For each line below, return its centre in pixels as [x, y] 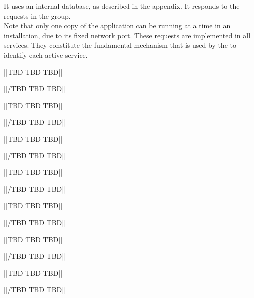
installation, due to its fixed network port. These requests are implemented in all [127, 35]
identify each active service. [46, 55]
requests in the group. [37, 16]
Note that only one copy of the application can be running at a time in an [117, 26]
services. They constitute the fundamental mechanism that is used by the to [120, 45]
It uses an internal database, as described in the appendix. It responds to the [122, 6]
